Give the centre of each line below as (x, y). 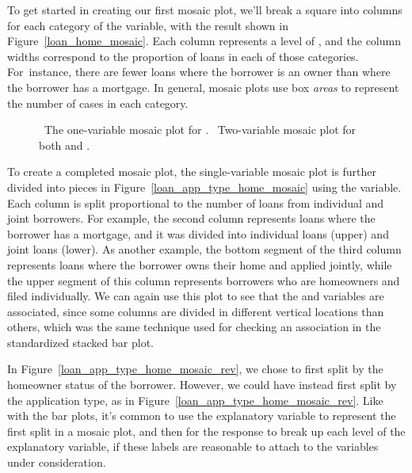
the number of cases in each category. (98, 103)
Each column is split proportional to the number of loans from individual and (196, 202)
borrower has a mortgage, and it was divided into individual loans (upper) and (198, 233)
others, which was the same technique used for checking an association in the (194, 327)
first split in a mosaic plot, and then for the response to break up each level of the (206, 431)
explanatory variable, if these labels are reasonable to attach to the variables (193, 446)
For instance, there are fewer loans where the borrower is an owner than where (199, 72)
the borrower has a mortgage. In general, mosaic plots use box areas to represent (203, 87)
